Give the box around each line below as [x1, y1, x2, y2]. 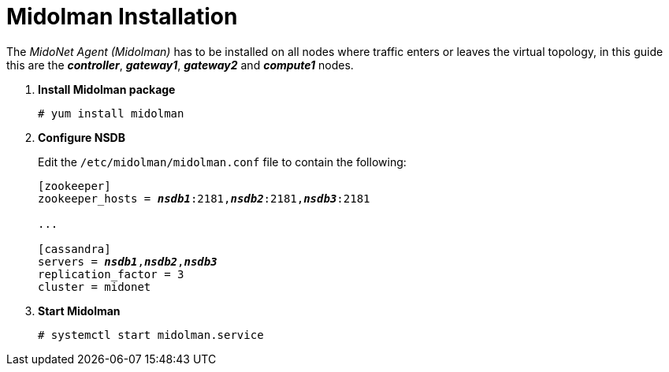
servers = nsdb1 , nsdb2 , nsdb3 [38, 255, 217, 268]
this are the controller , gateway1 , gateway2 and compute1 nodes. [6, 58, 354, 72]
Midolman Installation [6, 3, 238, 30]
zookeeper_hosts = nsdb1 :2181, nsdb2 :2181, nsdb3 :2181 [38, 192, 370, 205]
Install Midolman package [38, 82, 176, 96]
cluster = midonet [38, 280, 151, 293]
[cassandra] [38, 242, 111, 255]
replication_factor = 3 [38, 267, 184, 281]
